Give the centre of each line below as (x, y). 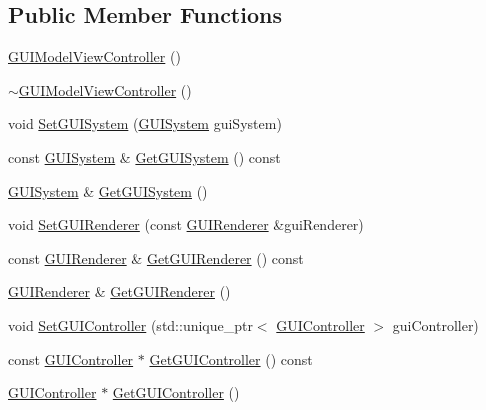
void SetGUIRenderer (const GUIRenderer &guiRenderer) (186, 224)
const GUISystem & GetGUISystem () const (144, 156)
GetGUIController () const (231, 358)
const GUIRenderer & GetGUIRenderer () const (156, 257)
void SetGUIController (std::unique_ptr (130, 324)
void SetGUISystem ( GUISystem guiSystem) (145, 123)
